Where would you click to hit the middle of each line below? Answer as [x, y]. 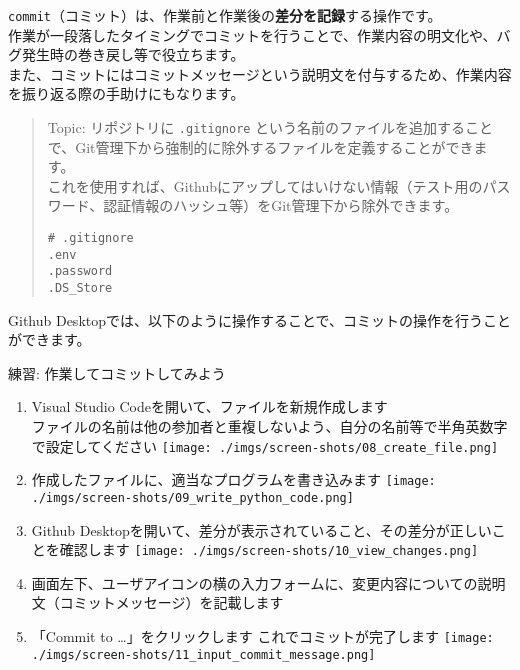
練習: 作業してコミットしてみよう [117, 372]
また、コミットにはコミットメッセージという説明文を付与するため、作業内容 [260, 73]
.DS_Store [80, 288]
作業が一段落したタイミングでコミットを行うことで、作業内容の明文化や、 [252, 34]
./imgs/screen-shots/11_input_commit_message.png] [203, 654]
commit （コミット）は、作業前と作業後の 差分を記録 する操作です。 [225, 15]
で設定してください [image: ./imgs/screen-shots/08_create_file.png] [265, 445]
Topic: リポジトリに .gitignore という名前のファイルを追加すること [270, 127]
